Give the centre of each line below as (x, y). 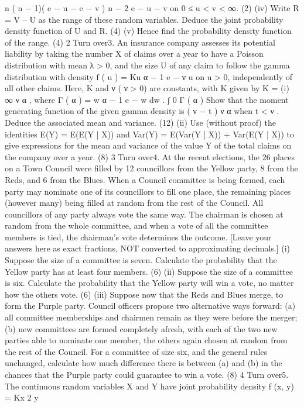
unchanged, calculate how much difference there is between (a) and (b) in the (144, 363)
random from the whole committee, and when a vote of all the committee (136, 225)
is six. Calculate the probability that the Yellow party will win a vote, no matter (149, 283)
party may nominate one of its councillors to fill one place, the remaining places (148, 191)
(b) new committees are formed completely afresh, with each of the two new (141, 328)
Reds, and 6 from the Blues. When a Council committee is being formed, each (145, 179)
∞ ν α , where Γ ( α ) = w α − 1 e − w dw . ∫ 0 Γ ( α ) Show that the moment (147, 99)
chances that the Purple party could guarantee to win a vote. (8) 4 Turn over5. (147, 374)
